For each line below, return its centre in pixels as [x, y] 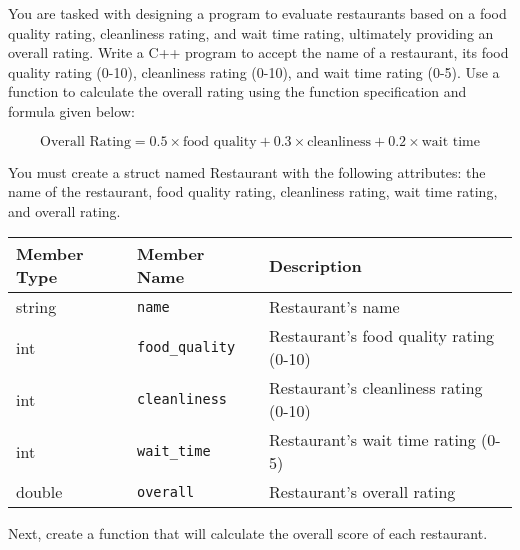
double [39, 492]
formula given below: [71, 110]
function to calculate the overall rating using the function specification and [237, 91]
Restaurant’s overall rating [362, 492]
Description [315, 265]
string [36, 307]
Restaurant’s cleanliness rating [376, 388]
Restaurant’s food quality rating [382, 336]
